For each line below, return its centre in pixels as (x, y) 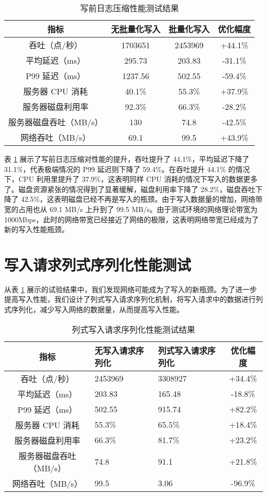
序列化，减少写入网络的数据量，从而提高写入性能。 (97, 309)
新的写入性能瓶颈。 (36, 229)
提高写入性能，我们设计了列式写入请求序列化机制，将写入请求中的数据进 (126, 299)
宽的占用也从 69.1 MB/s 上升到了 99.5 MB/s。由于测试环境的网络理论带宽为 (131, 209)
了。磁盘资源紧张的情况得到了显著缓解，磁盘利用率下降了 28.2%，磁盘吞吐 (130, 189)
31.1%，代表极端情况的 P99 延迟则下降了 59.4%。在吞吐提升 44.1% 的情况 (127, 169)
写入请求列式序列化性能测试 (98, 264)
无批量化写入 (136, 29)
